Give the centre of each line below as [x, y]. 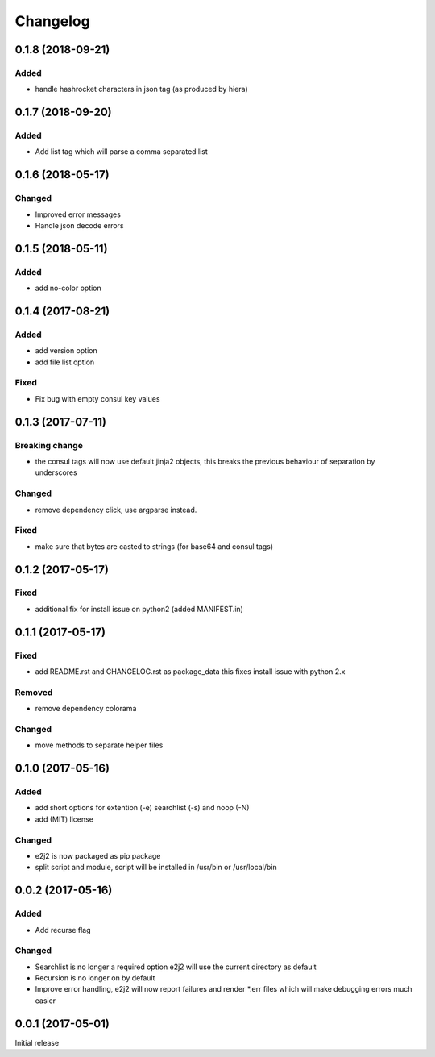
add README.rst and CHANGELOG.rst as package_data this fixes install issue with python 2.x [190, 672]
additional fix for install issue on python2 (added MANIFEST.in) [139, 609]
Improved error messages [78, 214]
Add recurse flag [63, 930]
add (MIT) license [64, 819]
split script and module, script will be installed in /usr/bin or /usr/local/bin [156, 868]
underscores [56, 472]
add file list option [65, 362]
